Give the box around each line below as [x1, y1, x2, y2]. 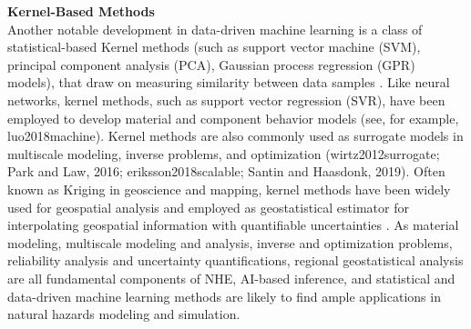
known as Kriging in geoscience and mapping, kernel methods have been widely [7, 179, 451, 198]
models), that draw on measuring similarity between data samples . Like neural [7, 73, 450, 92]
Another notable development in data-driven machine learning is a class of [7, 19, 423, 38]
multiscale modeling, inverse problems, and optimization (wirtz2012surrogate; [7, 144, 440, 163]
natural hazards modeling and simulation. [7, 304, 241, 324]
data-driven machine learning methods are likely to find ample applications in [7, 286, 441, 305]
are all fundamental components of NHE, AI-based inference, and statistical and [7, 268, 456, 287]
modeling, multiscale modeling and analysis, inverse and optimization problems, [7, 233, 453, 252]
